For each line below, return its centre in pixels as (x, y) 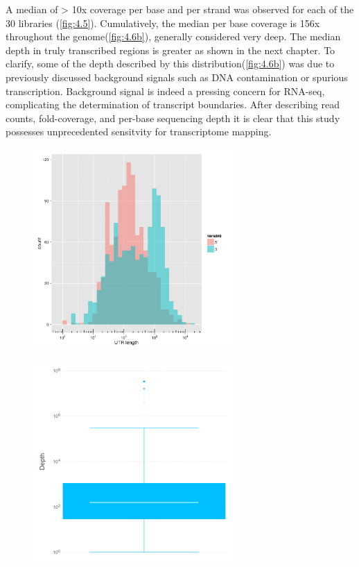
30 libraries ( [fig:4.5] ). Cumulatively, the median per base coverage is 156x (163, 23)
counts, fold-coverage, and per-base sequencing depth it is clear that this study (173, 118)
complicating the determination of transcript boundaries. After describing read (173, 104)
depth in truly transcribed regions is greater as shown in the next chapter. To (170, 50)
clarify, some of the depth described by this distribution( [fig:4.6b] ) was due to (170, 64)
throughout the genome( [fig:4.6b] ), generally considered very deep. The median (173, 36)
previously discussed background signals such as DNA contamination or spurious (177, 77)
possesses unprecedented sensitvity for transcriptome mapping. (139, 132)
